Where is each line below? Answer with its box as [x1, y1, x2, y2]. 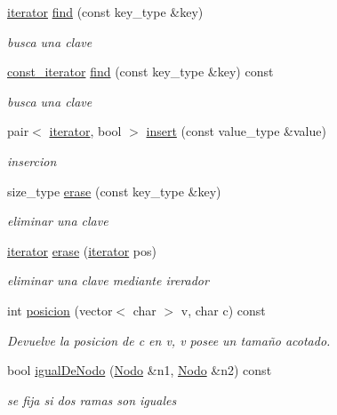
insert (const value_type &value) [146, 122, 326, 140]
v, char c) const [181, 300, 266, 319]
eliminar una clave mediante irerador [7, 271, 209, 290]
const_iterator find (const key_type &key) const [7, 62, 274, 81]
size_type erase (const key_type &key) [7, 181, 221, 200]
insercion [7, 151, 57, 170]
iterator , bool [49, 122, 122, 140]
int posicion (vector [7, 300, 113, 319]
